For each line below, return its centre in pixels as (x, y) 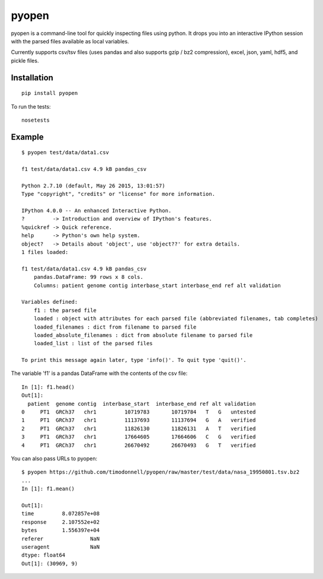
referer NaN (61, 539)
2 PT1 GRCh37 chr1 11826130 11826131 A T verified (139, 428)
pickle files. (25, 61)
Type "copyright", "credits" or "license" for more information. (119, 194)
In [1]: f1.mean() (48, 489)
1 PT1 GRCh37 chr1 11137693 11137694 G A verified (139, 420)
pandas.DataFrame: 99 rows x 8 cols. (88, 277)
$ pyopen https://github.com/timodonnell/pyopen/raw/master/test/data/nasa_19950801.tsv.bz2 (161, 472)
